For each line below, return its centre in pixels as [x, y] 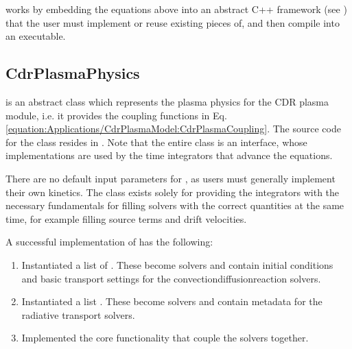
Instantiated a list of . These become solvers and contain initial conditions [177, 264]
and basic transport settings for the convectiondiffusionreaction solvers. [171, 278]
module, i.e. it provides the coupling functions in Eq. [116, 115]
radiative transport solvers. [78, 314]
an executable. [36, 36]
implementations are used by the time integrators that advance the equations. [169, 155]
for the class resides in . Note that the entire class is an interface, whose [156, 142]
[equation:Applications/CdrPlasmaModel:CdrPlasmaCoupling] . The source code [173, 129]
